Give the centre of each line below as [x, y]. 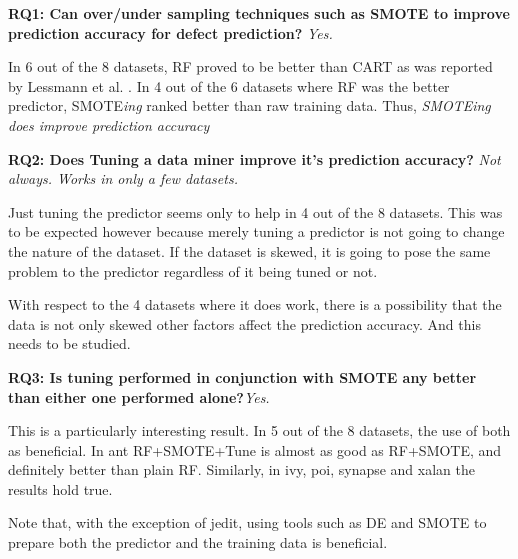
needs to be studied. [69, 343]
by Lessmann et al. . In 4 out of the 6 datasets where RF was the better [229, 85]
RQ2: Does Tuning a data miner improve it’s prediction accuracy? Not [254, 158]
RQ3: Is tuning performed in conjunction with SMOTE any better [242, 376]
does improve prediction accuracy [109, 124]
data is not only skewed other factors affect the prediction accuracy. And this [244, 323]
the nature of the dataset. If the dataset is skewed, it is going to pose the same [249, 250]
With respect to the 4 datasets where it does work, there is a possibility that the [255, 304]
